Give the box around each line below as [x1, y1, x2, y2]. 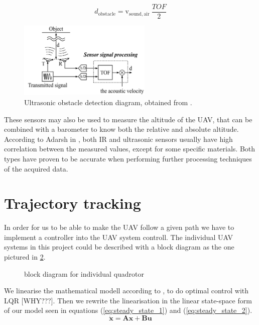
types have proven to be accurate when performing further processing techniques [4, 153, 252, 164]
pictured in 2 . [4, 252, 46, 262]
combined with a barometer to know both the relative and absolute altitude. [4, 124, 239, 134]
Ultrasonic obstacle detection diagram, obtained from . [24, 97, 192, 107]
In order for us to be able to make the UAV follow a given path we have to [4, 222, 234, 232]
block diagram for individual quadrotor [24, 268, 145, 279]
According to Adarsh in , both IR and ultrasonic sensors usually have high [4, 133, 233, 144]
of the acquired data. [4, 163, 68, 174]
